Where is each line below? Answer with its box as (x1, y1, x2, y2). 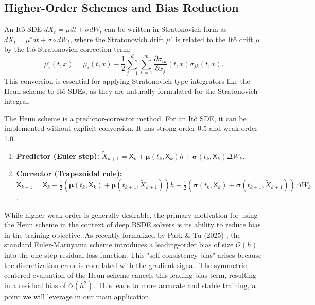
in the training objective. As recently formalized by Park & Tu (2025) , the (4, 229, 241, 240)
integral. (4, 96, 30, 106)
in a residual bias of (4, 279, 66, 290)
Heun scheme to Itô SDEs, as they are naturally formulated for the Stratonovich (4, 85, 258, 96)
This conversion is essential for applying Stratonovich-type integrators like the (4, 75, 250, 86)
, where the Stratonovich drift (69, 33, 164, 44)
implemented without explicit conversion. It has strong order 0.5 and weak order (4, 123, 258, 134)
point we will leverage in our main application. (4, 291, 151, 301)
